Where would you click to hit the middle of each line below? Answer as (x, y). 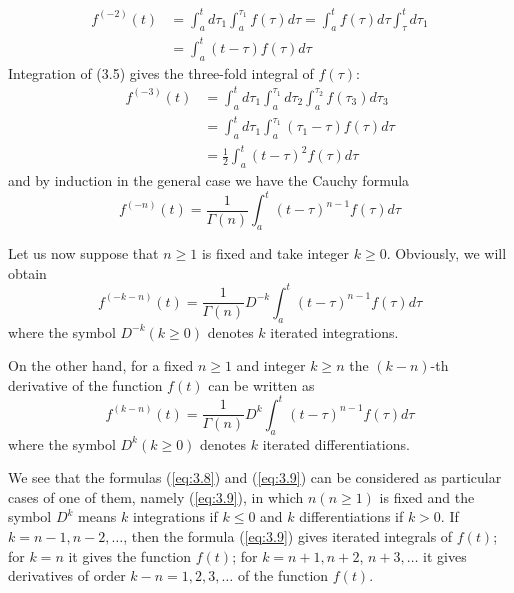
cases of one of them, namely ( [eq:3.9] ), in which (156, 496)
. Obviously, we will (446, 253)
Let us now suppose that (83, 253)
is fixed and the (427, 496)
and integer (271, 365)
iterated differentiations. (336, 443)
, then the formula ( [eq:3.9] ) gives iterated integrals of (288, 536)
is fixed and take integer (275, 253)
